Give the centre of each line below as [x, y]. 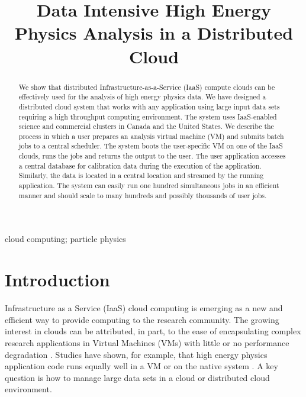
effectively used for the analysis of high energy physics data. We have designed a [142, 97]
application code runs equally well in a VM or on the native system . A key [141, 366]
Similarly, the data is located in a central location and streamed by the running [141, 175]
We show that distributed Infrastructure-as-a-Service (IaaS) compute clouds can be [147, 87]
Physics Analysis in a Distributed [154, 33]
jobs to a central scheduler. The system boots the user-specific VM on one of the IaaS [151, 146]
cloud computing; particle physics [65, 239]
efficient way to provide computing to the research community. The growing [142, 319]
